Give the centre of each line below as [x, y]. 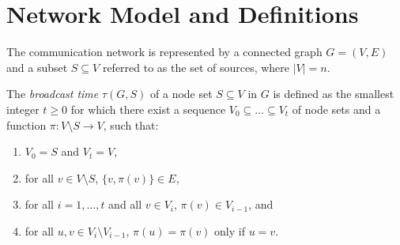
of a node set [181, 94]
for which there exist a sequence [148, 109]
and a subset [37, 67]
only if [230, 230]
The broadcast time [53, 94]
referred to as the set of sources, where [196, 67]
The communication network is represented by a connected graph [164, 52]
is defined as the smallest [334, 94]
